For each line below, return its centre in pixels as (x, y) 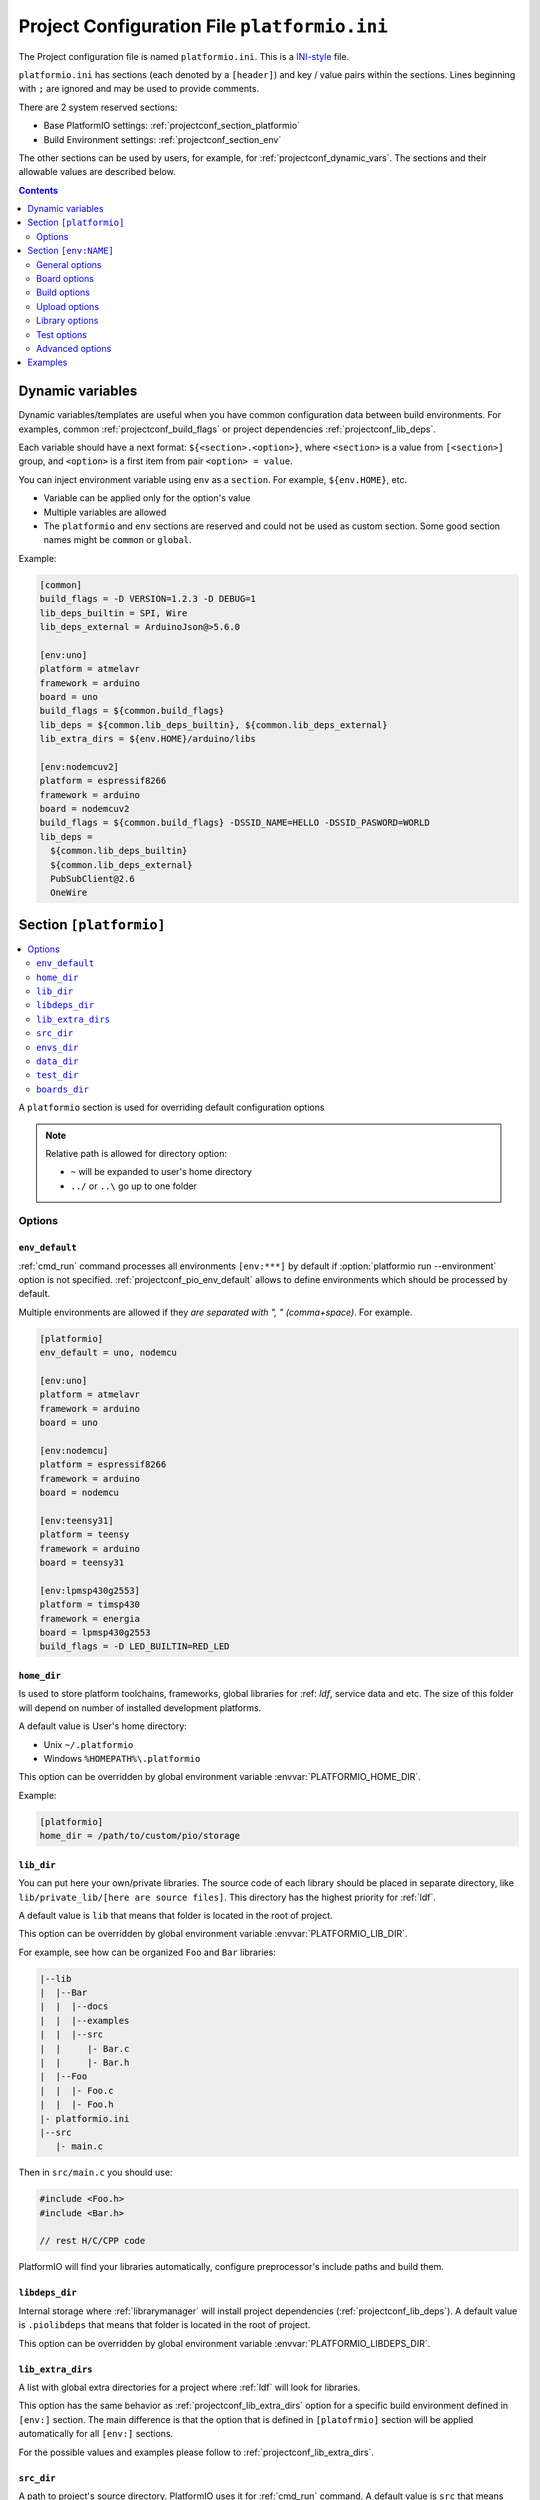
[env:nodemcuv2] (79, 766)
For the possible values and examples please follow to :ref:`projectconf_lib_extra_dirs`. (196, 2452)
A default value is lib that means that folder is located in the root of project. (176, 1915)
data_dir (57, 1061)
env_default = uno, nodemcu (108, 1353)
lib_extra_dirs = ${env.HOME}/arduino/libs (148, 739)
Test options (62, 334)
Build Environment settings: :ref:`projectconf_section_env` (162, 139)
